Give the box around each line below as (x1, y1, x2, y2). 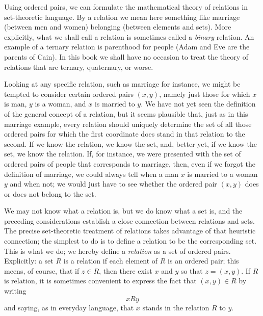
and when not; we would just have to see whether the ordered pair (10, 178, 217, 189)
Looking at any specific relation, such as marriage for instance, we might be (4, 78, 241, 89)
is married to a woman (187, 168, 258, 179)
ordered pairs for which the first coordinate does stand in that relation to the (4, 128, 245, 139)
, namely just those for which (159, 88, 250, 99)
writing (4, 285, 27, 296)
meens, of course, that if (4, 265, 80, 276)
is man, (4, 98, 27, 109)
